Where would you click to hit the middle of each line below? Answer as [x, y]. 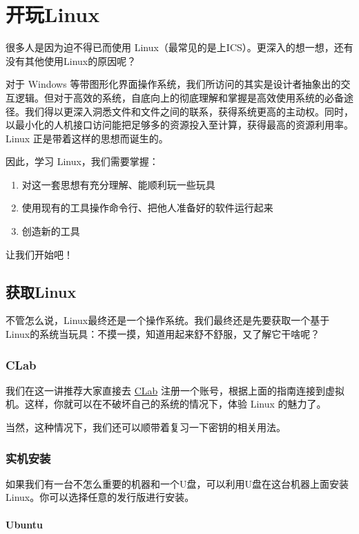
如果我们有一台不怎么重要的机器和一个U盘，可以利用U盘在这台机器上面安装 [177, 483]
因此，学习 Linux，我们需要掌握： [82, 161]
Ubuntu [24, 524]
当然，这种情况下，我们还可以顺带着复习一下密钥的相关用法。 [146, 427]
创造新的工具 [51, 231]
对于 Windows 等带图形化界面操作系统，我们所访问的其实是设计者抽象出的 [173, 84]
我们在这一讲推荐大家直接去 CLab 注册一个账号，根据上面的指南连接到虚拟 [175, 390]
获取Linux [41, 291]
